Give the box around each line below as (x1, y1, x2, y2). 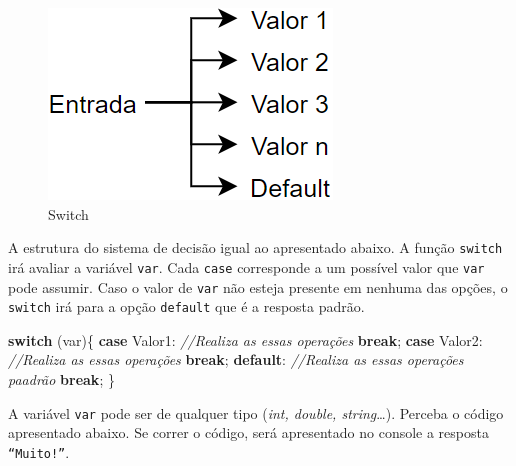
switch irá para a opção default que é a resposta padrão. (8, 296, 365, 317)
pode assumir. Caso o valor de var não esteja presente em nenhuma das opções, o (8, 276, 508, 297)
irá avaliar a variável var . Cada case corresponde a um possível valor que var (8, 256, 485, 277)
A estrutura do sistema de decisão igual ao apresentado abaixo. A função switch (8, 237, 503, 258)
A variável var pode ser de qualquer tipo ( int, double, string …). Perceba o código (8, 402, 504, 423)
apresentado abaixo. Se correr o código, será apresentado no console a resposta (8, 422, 489, 443)
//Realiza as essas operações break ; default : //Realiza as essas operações (8, 349, 464, 370)
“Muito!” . (8, 441, 70, 462)
